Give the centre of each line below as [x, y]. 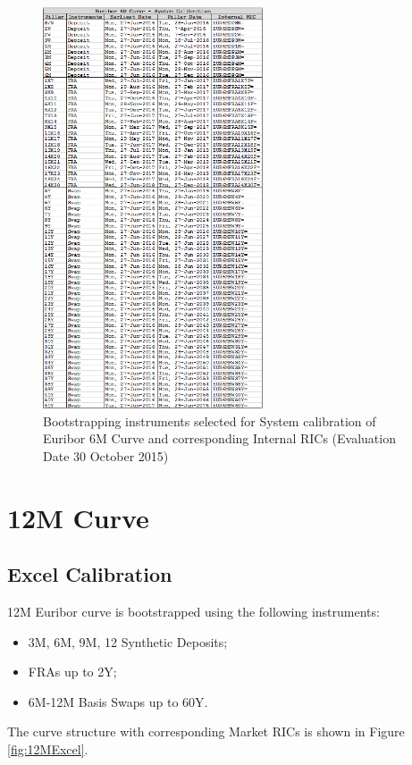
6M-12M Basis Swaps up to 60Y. [118, 701]
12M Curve [78, 517]
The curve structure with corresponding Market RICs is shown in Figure [206, 731]
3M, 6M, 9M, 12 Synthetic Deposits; [128, 641]
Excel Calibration [90, 574]
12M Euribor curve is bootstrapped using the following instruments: [193, 611]
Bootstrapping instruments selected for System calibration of [210, 420]
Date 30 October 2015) [106, 455]
